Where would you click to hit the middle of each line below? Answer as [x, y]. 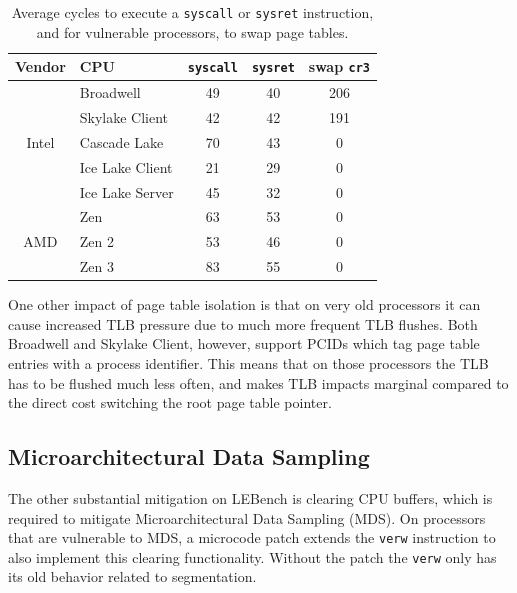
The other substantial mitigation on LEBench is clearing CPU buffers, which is [250, 497]
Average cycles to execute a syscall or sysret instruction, [192, 12]
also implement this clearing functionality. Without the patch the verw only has [252, 556]
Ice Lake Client [126, 166]
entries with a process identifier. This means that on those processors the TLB [248, 362]
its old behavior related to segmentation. [132, 576]
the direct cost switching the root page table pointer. [170, 402]
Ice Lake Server [126, 191]
